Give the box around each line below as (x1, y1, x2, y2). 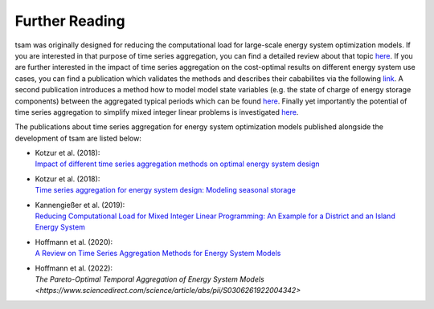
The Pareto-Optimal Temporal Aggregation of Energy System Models (35, 274, 264, 284)
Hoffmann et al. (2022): (35, 263, 113, 273)
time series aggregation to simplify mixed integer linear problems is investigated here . (14, 107, 299, 116)
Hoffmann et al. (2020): (35, 237, 113, 246)
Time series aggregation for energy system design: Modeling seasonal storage (35, 185, 297, 195)
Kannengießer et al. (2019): (35, 200, 125, 209)
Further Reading (14, 12, 125, 30)
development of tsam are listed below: (14, 133, 142, 143)
